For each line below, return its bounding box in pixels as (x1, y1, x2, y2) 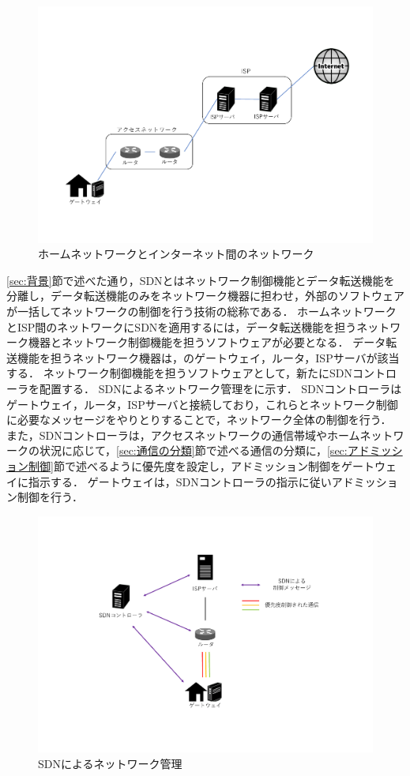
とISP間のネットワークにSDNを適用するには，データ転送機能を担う (6, 318, 357, 335)
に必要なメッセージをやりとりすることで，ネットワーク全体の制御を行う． (6, 411, 392, 428)
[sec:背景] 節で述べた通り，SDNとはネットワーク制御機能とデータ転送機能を (6, 272, 395, 288)
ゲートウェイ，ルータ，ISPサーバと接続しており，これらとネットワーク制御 (6, 395, 398, 412)
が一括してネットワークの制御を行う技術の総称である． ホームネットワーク (6, 303, 397, 320)
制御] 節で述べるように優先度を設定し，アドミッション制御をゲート (28, 457, 374, 474)
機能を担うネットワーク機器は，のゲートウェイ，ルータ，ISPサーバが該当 (17, 349, 400, 366)
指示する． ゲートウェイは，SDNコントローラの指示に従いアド (28, 473, 354, 489)
